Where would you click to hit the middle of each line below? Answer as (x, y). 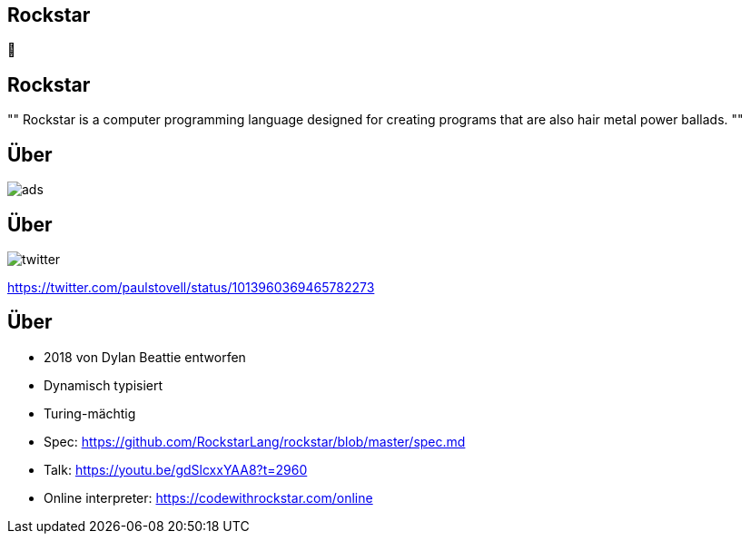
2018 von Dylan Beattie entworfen (145, 357)
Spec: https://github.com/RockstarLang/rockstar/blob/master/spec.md (255, 441)
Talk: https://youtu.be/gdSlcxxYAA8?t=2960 (176, 469)
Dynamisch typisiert (104, 385)
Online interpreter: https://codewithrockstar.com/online (208, 497)
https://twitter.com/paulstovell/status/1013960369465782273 (191, 287)
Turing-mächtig (90, 413)
